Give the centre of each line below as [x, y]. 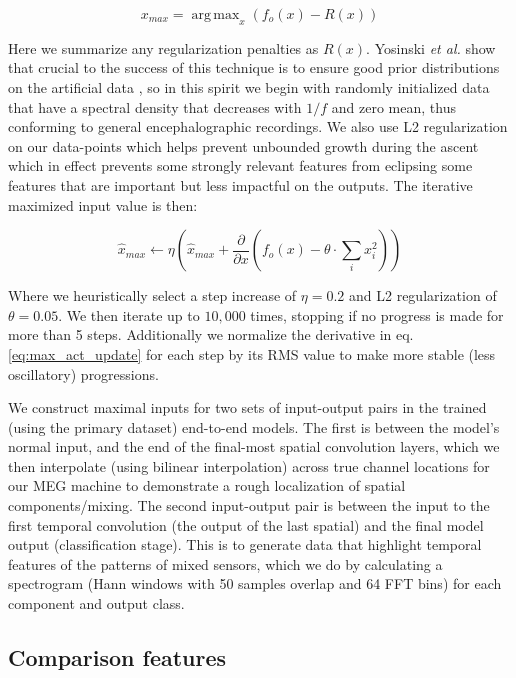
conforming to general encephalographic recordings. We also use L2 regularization [258, 126]
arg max [215, 15]
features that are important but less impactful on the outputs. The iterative [240, 184]
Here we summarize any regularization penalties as [163, 47]
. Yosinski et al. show [431, 47]
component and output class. [96, 603]
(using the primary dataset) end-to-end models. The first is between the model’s [254, 426]
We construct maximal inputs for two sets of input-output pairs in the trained [247, 407]
